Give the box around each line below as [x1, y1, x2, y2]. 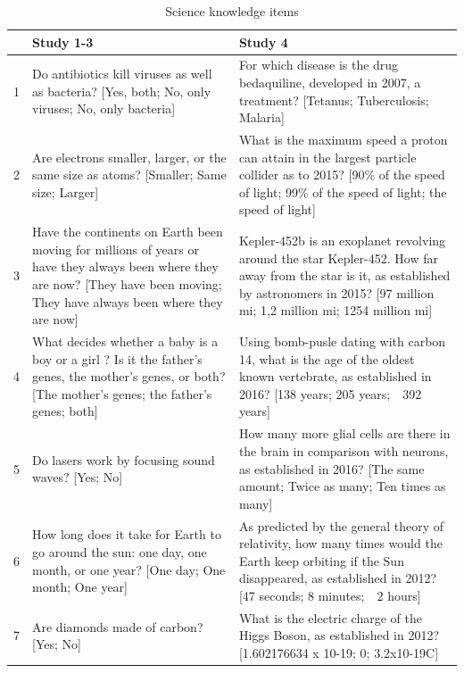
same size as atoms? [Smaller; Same [32, 165, 227, 184]
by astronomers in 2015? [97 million [238, 283, 435, 302]
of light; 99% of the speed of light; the [238, 182, 447, 201]
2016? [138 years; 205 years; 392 [238, 384, 422, 403]
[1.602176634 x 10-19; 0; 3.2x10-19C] [238, 643, 439, 661]
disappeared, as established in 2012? [238, 569, 437, 587]
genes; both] [32, 402, 98, 420]
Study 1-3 [32, 32, 94, 51]
